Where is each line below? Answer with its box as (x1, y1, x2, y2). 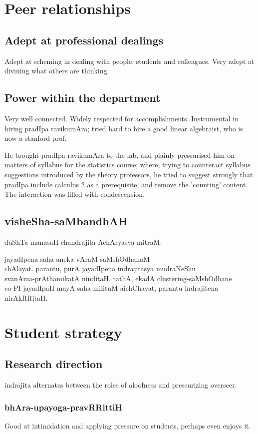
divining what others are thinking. (4, 65, 109, 76)
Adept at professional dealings (4, 32, 164, 47)
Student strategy (4, 322, 122, 342)
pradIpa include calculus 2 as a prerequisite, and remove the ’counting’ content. (4, 179, 248, 189)
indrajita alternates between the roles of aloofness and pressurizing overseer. (4, 380, 237, 390)
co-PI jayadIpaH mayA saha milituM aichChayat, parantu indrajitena (4, 283, 219, 293)
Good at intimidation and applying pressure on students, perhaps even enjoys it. (4, 420, 251, 431)
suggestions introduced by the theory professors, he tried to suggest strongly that (4, 169, 253, 179)
